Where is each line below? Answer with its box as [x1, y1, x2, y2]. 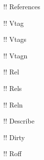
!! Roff [3, 148, 22, 159]
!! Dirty [3, 132, 25, 142]
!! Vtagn [3, 50, 28, 60]
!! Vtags [3, 34, 26, 44]
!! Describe [3, 116, 34, 126]
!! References [3, 1, 40, 11]
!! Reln [3, 99, 23, 109]
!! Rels [3, 83, 22, 93]
